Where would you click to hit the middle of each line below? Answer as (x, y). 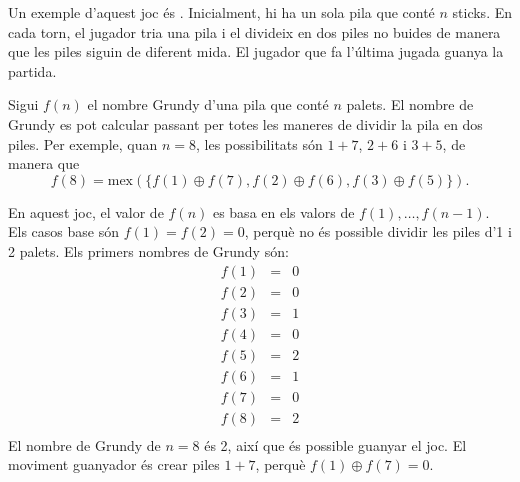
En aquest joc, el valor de (86, 211)
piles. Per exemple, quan (83, 143)
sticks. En (482, 12)
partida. (32, 70)
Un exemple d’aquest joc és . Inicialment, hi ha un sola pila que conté (221, 12)
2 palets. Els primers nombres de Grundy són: (148, 250)
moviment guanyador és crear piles (114, 464)
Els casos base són (63, 231)
